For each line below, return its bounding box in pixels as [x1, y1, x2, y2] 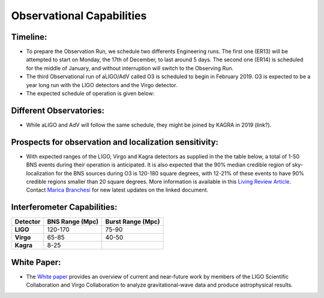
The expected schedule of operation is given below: [26, 90, 155, 97]
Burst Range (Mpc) [105, 217, 160, 226]
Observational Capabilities [11, 9, 147, 22]
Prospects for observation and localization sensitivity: [11, 137, 219, 147]
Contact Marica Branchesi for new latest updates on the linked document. [26, 186, 209, 193]
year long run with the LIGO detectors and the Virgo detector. [26, 81, 178, 88]
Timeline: [11, 32, 47, 42]
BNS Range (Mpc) [47, 217, 99, 226]
